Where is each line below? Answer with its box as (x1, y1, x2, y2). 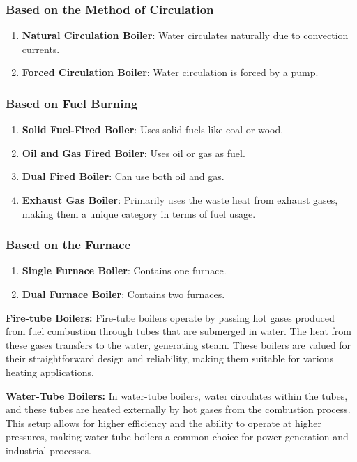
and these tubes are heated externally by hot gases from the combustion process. (6, 402, 351, 417)
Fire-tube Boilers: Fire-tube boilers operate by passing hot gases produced (6, 310, 335, 325)
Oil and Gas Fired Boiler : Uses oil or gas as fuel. (22, 145, 245, 160)
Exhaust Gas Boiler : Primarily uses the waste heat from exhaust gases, (22, 193, 338, 207)
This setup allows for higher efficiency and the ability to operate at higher (6, 415, 322, 430)
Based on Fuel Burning (6, 94, 138, 112)
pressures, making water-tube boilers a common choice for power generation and (6, 429, 349, 444)
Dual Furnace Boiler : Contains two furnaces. (22, 287, 225, 301)
